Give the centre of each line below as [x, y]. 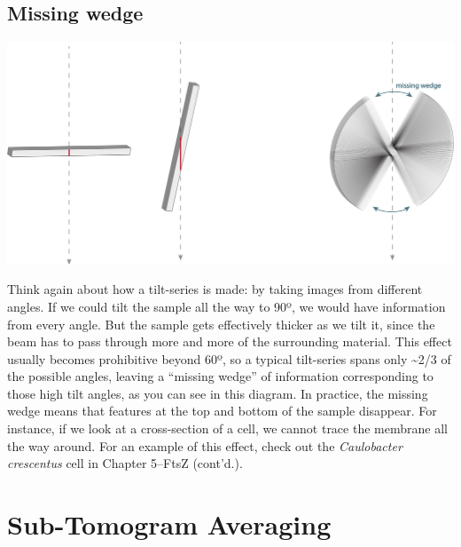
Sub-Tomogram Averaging [169, 524]
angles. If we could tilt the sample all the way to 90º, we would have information [227, 306]
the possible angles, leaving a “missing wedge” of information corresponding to [220, 376]
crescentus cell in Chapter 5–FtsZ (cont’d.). [125, 463]
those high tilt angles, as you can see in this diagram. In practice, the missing [218, 393]
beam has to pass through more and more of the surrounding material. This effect [230, 341]
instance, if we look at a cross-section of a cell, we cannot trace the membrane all [227, 428]
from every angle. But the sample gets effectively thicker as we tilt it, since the [221, 324]
